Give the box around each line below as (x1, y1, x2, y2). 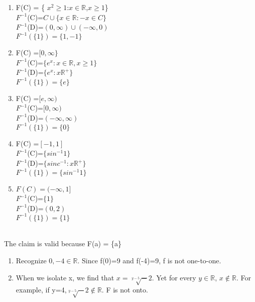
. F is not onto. (101, 284, 148, 295)
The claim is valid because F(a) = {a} (4, 238, 122, 249)
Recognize (16, 255, 47, 265)
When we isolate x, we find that (16, 272, 114, 282)
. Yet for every (152, 272, 196, 282)
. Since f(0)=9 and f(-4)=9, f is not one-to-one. (77, 255, 221, 265)
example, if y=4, (16, 284, 67, 295)
